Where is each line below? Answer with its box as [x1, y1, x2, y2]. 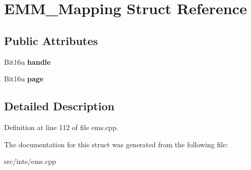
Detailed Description [4, 98, 115, 114]
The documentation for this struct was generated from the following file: [4, 139, 228, 149]
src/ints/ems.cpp [4, 156, 56, 166]
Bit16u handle [4, 56, 51, 67]
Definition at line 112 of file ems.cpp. [4, 121, 118, 132]
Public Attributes [4, 32, 98, 48]
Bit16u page [4, 73, 44, 84]
